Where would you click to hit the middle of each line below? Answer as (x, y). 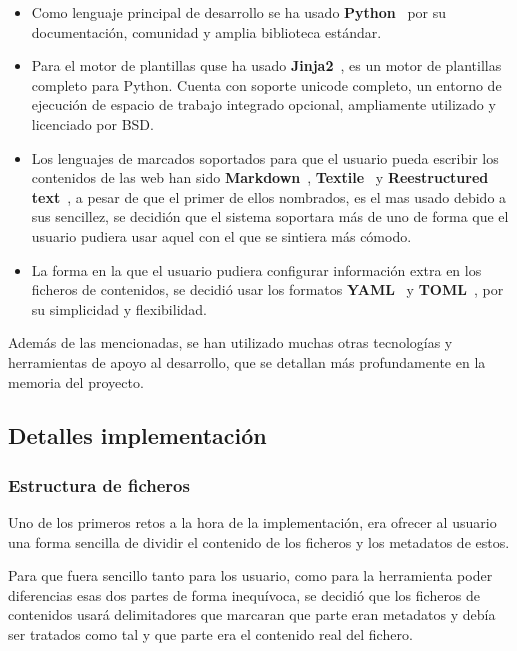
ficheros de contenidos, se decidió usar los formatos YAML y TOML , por (267, 289)
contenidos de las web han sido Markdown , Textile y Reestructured (260, 177)
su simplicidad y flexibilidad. (119, 308)
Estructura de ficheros (99, 484)
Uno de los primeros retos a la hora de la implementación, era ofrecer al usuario (252, 522)
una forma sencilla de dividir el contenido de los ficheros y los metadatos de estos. (259, 541)
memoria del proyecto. (76, 381)
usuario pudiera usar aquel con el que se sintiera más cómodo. (221, 235)
